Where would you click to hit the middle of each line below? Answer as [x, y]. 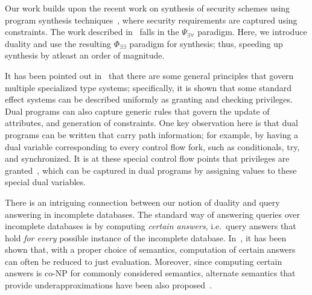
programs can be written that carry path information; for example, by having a [152, 134]
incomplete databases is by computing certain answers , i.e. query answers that [151, 226]
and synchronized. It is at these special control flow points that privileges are [147, 158]
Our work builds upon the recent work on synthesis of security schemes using [148, 8]
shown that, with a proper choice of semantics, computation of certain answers [150, 249]
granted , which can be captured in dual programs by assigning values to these [151, 170]
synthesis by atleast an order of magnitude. [85, 55]
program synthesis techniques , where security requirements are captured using [151, 20]
